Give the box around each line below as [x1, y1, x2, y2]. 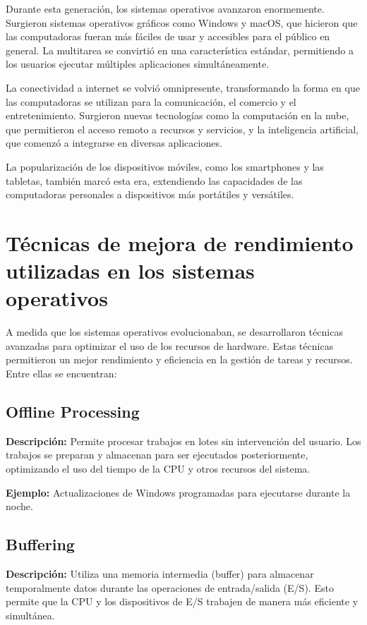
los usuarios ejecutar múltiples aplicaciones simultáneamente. [6, 56, 270, 71]
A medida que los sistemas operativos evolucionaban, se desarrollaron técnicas [6, 324, 343, 339]
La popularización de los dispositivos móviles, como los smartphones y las [6, 159, 324, 174]
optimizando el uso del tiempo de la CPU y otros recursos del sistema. [6, 461, 311, 475]
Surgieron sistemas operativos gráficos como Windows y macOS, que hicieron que [6, 15, 358, 30]
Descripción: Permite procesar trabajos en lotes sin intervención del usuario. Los [6, 433, 361, 448]
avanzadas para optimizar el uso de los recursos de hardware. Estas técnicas [6, 338, 334, 353]
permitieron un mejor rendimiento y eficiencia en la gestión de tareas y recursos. [6, 352, 353, 367]
